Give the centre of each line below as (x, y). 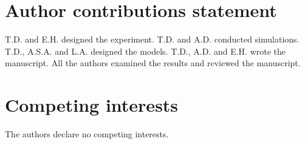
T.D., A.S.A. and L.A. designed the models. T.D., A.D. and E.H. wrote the (146, 51)
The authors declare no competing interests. (87, 134)
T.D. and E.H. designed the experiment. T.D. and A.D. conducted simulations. (152, 39)
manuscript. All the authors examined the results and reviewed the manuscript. (153, 63)
